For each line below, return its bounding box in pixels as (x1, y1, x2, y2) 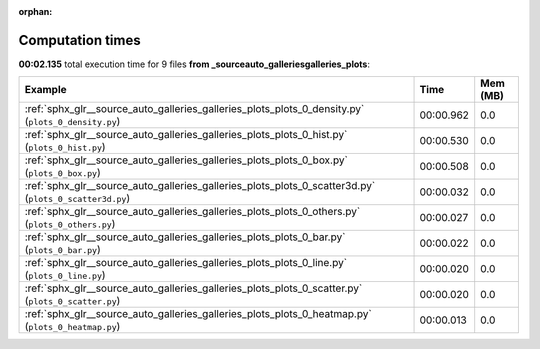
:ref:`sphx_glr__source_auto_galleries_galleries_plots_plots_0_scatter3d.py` (24, 179, 376, 193)
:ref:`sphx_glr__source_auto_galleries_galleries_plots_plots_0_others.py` (24, 205, 361, 219)
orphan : (18, 6, 53, 17)
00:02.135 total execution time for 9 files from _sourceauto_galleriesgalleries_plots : (18, 58, 370, 70)
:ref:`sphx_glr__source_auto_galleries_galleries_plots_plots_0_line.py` (24, 256, 348, 270)
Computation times (18, 31, 141, 49)
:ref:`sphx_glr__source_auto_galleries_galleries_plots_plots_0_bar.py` (24, 230, 346, 244)
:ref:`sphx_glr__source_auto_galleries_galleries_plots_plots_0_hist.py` (24, 128, 348, 142)
